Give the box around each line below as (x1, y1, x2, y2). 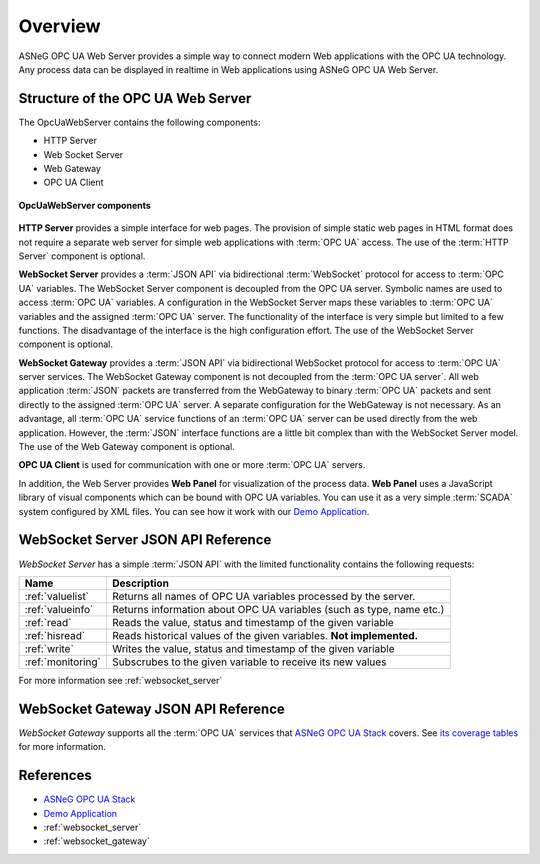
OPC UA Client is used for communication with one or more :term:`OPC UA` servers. (18, 459, 366, 471)
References (18, 767, 92, 784)
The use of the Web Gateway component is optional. (18, 441, 235, 453)
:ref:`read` (24, 615, 72, 629)
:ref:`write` (24, 641, 74, 655)
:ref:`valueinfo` (24, 602, 94, 616)
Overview (18, 15, 101, 37)
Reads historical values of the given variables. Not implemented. (111, 628, 419, 642)
